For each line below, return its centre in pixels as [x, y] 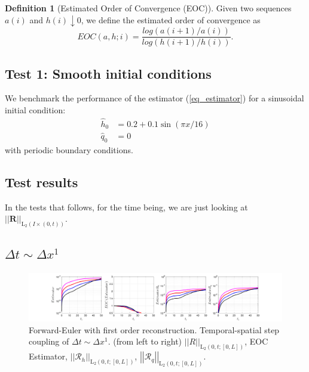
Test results [42, 182]
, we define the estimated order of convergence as [171, 19]
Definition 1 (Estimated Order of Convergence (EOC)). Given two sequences [148, 8]
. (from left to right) [145, 341]
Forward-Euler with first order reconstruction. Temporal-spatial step [154, 329]
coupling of [49, 341]
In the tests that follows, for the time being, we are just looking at [126, 207]
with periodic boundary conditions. [69, 149]
